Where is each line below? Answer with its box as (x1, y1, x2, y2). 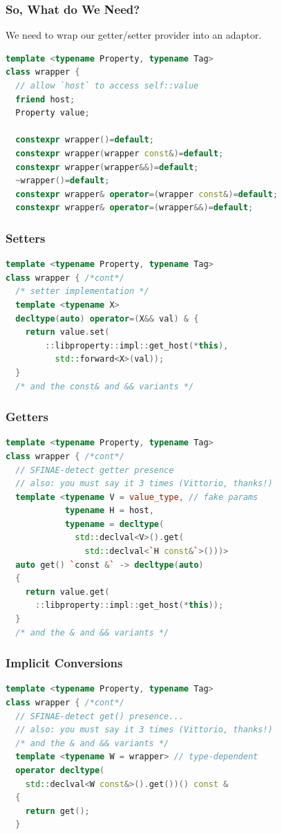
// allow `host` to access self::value (15, 81, 199, 91)
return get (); (25, 806, 90, 816)
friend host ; (15, 94, 75, 104)
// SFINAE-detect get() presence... (15, 711, 184, 721)
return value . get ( (25, 586, 110, 597)
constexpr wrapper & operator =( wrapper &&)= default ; (15, 203, 254, 213)
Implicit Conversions (6, 654, 123, 671)
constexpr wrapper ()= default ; (15, 135, 154, 145)
